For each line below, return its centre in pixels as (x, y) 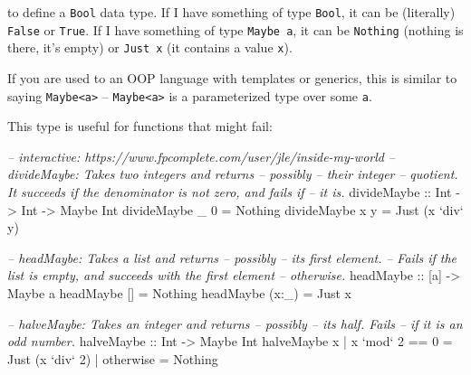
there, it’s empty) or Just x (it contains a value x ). (150, 47)
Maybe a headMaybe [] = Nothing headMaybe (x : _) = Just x (179, 292)
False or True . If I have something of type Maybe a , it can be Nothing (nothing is (235, 29)
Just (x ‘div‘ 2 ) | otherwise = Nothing (113, 358)
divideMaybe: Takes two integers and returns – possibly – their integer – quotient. (233, 174)
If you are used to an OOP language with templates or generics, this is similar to (232, 77)
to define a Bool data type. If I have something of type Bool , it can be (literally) (231, 12)
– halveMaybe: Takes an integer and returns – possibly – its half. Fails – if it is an (235, 323)
